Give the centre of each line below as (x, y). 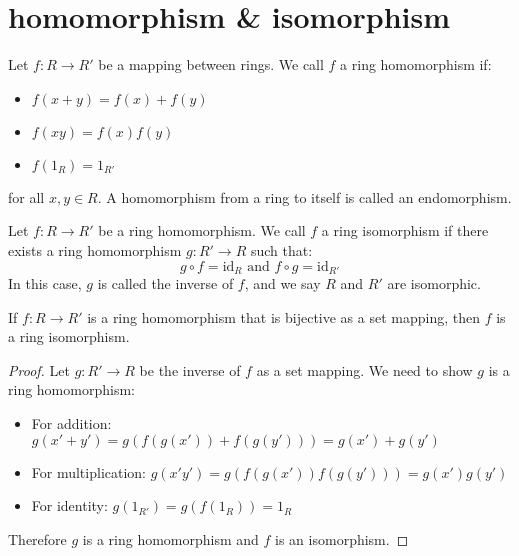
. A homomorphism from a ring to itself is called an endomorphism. (304, 196)
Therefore (37, 538)
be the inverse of (190, 369)
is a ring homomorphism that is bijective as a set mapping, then (283, 316)
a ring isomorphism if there (405, 230)
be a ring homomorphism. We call (202, 230)
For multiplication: (89, 471)
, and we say (282, 282)
